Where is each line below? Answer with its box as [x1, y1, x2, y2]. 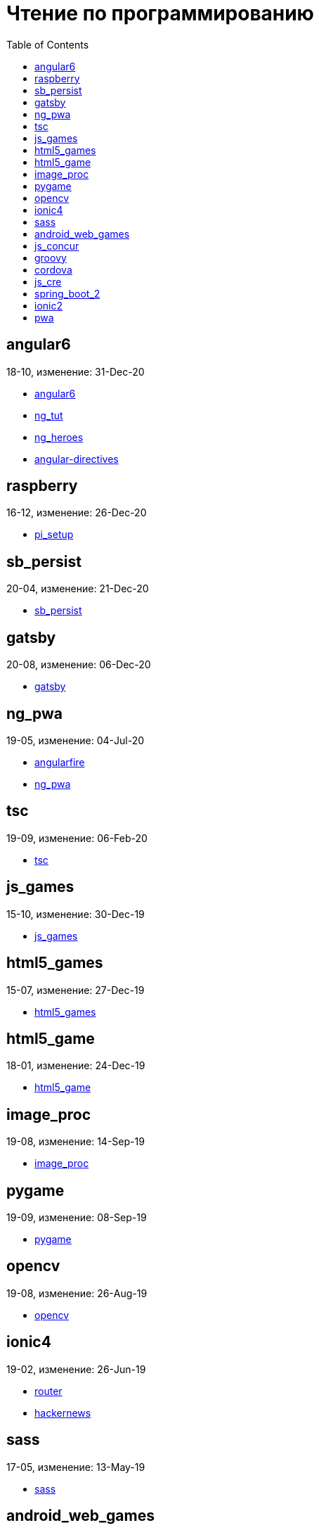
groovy [34, 251, 67, 264]
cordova [34, 263, 72, 276]
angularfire [34, 756, 85, 768]
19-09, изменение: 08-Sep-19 [6, 1211, 147, 1224]
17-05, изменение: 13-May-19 [6, 1460, 145, 1473]
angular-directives [34, 452, 119, 465]
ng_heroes [34, 431, 84, 443]
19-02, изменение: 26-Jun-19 [6, 1363, 146, 1375]
